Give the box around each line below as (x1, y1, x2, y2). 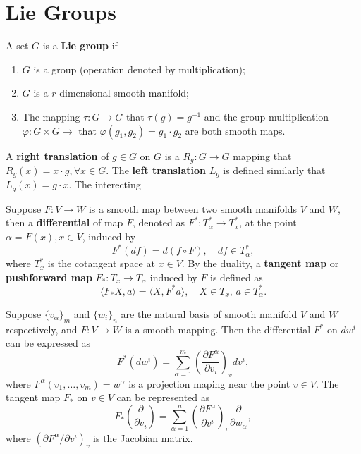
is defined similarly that (223, 162, 326, 177)
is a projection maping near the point (128, 376, 290, 391)
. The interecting (68, 177, 141, 192)
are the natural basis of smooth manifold (121, 306, 298, 321)
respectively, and (6, 321, 78, 336)
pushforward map (6, 269, 92, 284)
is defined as (210, 269, 263, 284)
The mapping (22, 109, 80, 123)
